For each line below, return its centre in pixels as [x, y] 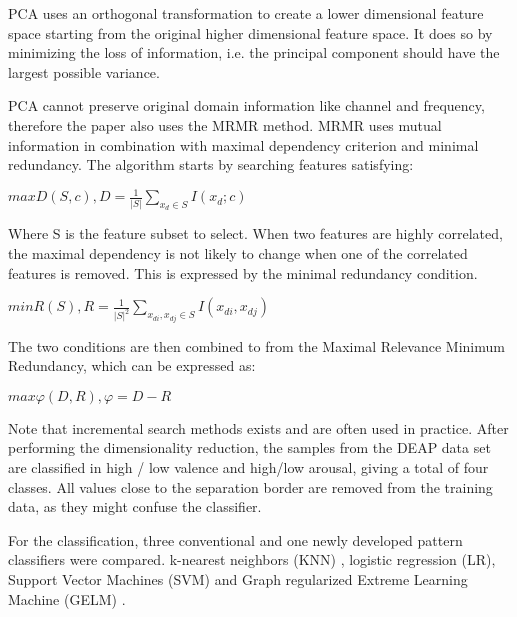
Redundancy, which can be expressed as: [132, 365]
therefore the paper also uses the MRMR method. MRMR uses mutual [225, 124]
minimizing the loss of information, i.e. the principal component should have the [254, 52]
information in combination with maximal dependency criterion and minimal [243, 144]
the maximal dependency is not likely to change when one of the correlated [238, 253]
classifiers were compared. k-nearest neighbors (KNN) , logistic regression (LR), [252, 559]
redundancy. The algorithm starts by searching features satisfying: [211, 164]
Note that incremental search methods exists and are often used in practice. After [258, 427]
